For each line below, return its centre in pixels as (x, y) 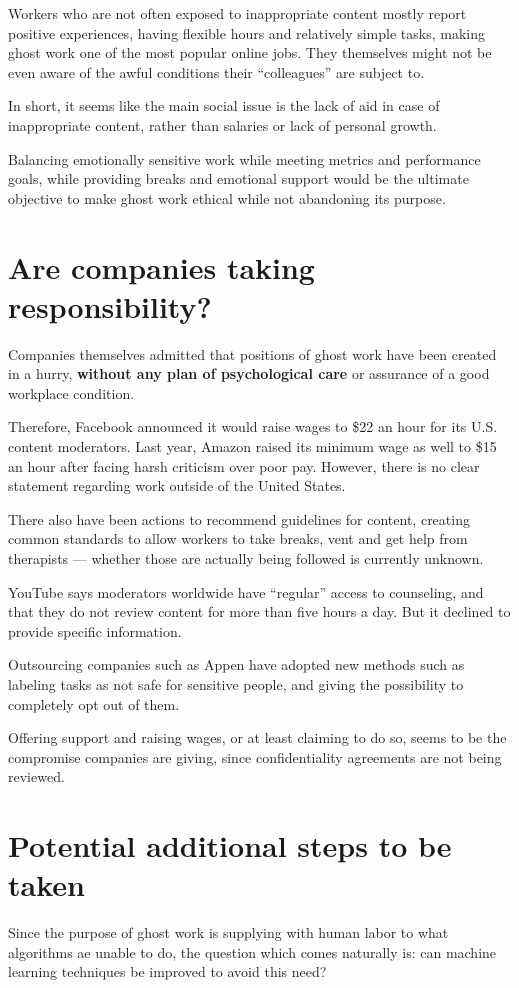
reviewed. (36, 776)
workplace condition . (71, 392)
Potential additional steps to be (230, 845)
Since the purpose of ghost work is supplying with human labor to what (228, 932)
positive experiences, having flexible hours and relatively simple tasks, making (246, 32)
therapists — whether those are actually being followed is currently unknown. (246, 558)
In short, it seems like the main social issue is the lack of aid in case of (224, 105)
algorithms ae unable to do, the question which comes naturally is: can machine (252, 951)
